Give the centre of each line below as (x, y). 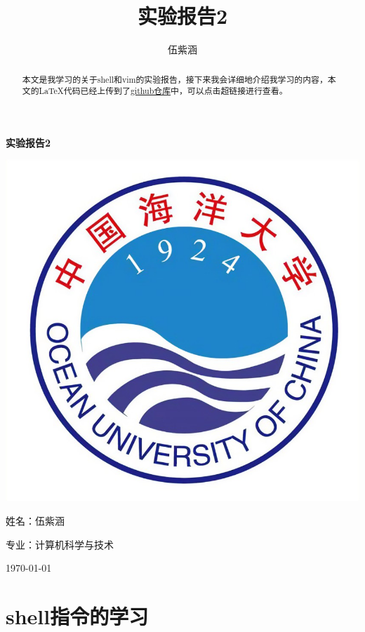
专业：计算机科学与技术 (60, 544)
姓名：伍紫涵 (35, 520)
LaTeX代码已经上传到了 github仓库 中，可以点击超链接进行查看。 (163, 91)
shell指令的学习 (77, 616)
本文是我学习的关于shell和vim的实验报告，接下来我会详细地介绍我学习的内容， (175, 79)
